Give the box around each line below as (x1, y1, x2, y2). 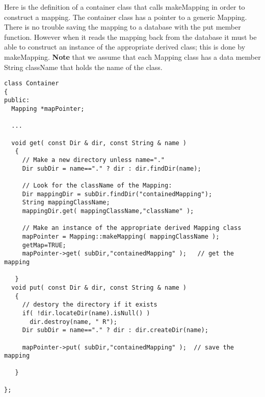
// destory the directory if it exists (22, 301, 157, 309)
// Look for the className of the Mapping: (22, 182, 172, 190)
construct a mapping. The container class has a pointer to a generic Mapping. (4, 11, 247, 22)
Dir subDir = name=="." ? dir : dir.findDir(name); (22, 165, 201, 172)
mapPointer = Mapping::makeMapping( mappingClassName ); (22, 232, 220, 240)
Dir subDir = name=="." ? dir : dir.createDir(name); (22, 326, 208, 334)
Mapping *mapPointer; (11, 105, 85, 113)
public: (4, 97, 30, 104)
